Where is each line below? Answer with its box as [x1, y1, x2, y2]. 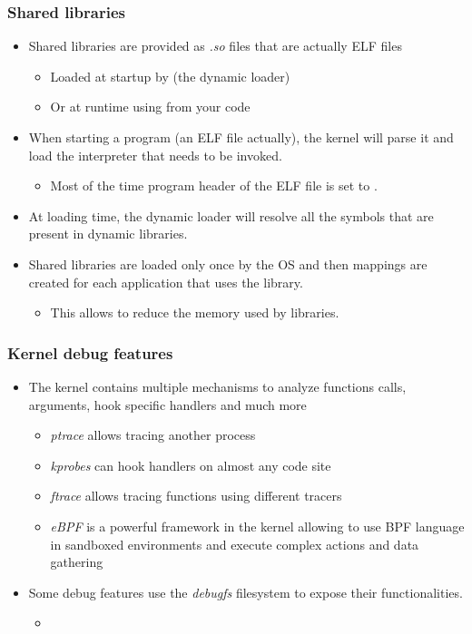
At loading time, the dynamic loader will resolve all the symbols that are [28, 206, 434, 225]
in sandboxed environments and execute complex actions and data [50, 534, 419, 553]
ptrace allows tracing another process [50, 425, 256, 444]
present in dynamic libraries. [28, 224, 188, 243]
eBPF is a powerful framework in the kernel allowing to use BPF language [50, 516, 465, 535]
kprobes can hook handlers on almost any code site [50, 455, 331, 474]
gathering [50, 552, 103, 571]
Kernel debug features [7, 341, 173, 364]
